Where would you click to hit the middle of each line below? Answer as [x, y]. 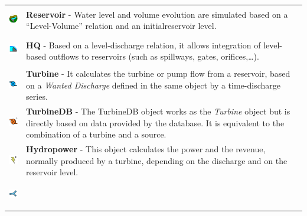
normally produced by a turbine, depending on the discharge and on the [157, 160]
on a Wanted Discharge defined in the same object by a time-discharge [153, 85]
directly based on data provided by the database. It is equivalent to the [155, 122]
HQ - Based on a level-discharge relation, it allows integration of [143, 45]
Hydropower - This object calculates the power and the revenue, [146, 148]
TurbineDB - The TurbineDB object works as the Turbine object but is [158, 111]
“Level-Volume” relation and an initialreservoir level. [121, 26]
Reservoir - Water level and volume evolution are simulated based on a [157, 14]
